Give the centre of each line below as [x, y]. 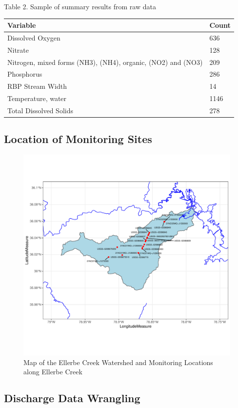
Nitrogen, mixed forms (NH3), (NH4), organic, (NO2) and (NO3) [105, 62]
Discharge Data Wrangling [72, 398]
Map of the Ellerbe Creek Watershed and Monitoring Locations [118, 362]
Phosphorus [25, 74]
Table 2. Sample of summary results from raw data [80, 6]
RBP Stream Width [37, 86]
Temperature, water [37, 98]
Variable [22, 25]
